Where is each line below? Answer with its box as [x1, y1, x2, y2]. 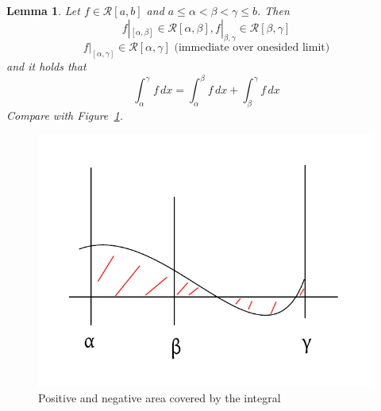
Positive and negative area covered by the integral [38, 390, 281, 406]
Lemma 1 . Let [6, 2, 80, 18]
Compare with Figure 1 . [6, 107, 123, 124]
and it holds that [6, 58, 87, 75]
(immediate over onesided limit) [174, 42, 330, 54]
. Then [257, 2, 290, 18]
